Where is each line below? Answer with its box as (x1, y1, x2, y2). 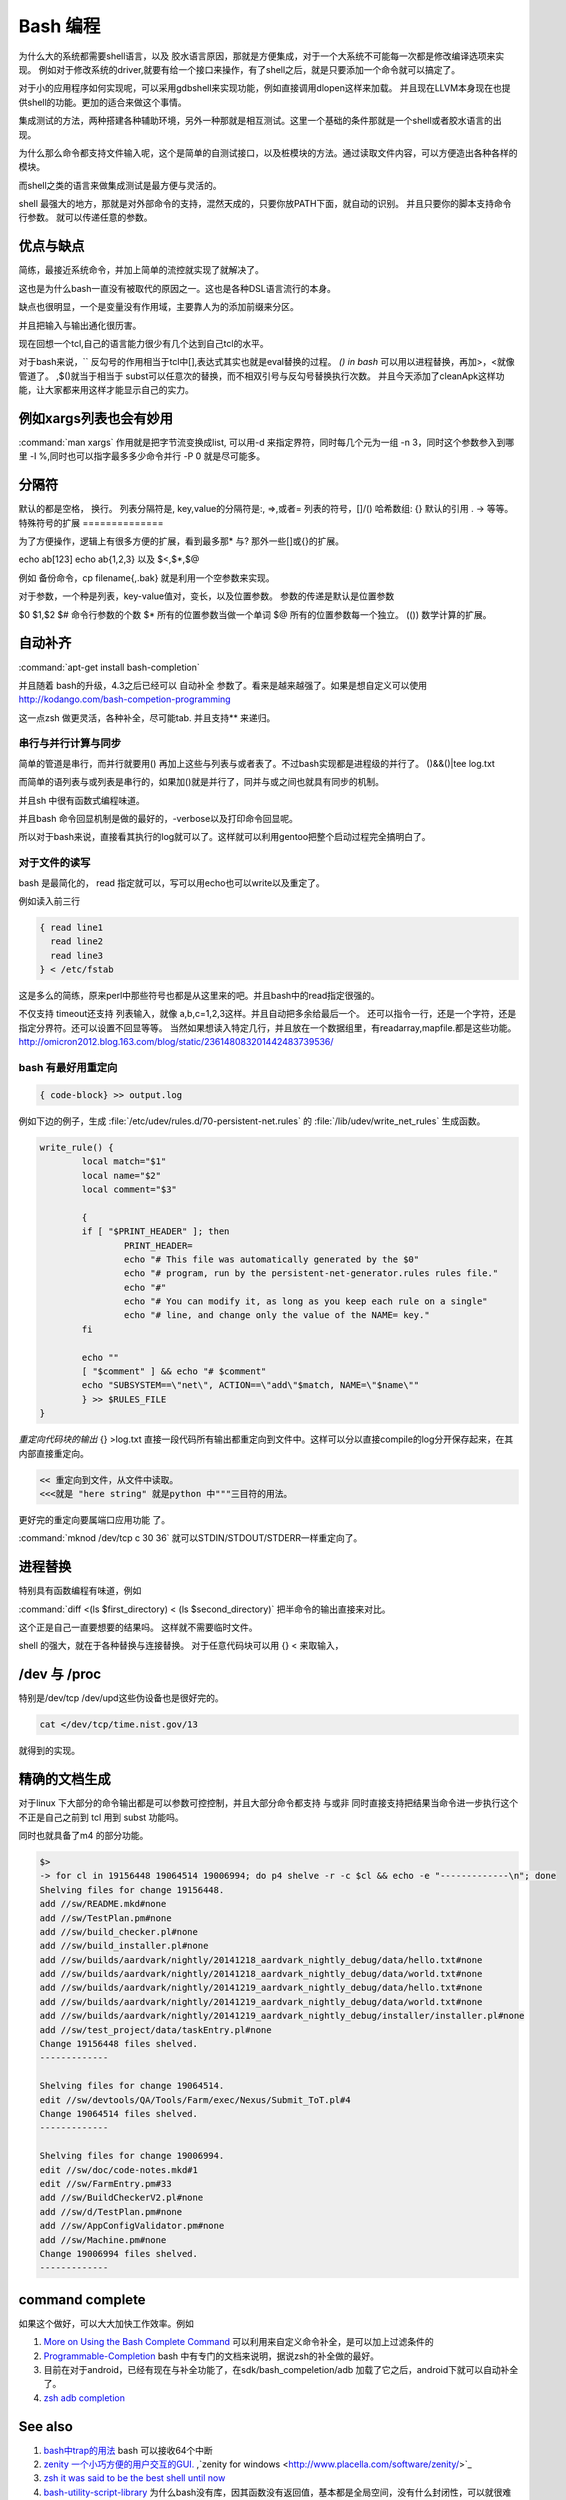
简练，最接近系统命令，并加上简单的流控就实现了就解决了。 (18, 264, 264, 276)
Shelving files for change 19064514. (39, 2080, 225, 2092)
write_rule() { (39, 1141, 114, 1153)
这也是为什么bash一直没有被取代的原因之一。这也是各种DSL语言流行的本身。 (18, 282, 337, 294)
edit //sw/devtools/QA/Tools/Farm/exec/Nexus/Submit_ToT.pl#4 (39, 2094, 351, 2105)
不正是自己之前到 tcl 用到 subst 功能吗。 (18, 1811, 184, 1823)
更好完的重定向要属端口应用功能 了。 (18, 1513, 170, 1525)
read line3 (50, 950, 104, 961)
